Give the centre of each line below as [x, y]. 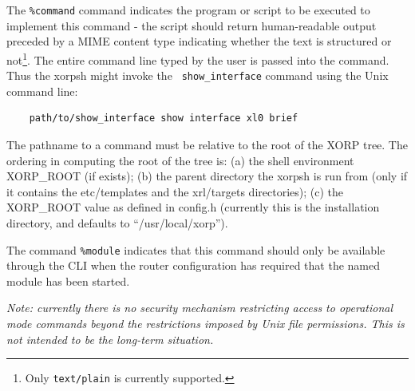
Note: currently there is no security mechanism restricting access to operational [200, 308]
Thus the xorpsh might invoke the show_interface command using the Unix [198, 75]
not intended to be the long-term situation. [110, 339]
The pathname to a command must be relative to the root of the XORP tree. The [207, 144]
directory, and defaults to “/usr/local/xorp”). [117, 222]
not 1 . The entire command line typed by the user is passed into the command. [198, 58]
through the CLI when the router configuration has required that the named [193, 265]
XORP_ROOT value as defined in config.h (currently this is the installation [193, 207]
